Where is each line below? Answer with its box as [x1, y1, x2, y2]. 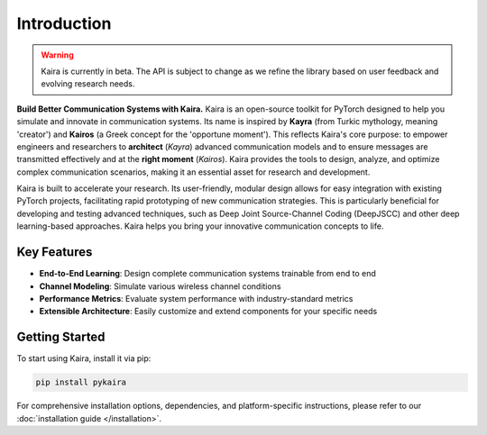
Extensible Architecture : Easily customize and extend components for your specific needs [39, 306, 378, 317]
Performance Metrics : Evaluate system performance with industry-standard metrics [39, 293, 354, 304]
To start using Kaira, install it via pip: [16, 353, 152, 364]
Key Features [16, 244, 93, 260]
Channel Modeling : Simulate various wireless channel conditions [39, 280, 281, 292]
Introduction [16, 14, 112, 33]
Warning [41, 50, 74, 60]
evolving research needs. [41, 78, 135, 89]
